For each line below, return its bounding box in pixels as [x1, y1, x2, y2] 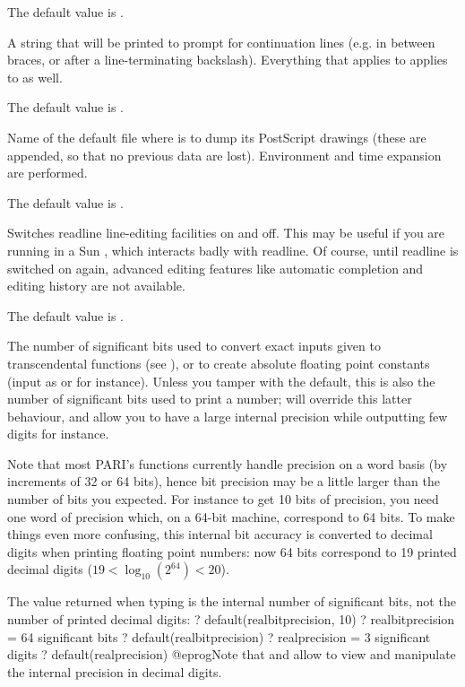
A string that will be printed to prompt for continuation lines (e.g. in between [7, 32, 435, 51]
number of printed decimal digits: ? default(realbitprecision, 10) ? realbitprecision [7, 610, 455, 629]
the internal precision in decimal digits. [7, 662, 222, 681]
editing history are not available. [7, 276, 185, 295]
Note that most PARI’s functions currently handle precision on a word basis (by [7, 454, 448, 473]
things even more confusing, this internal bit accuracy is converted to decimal [7, 525, 433, 544]
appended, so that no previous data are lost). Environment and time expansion [7, 145, 442, 164]
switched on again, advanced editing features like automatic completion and [7, 258, 424, 277]
